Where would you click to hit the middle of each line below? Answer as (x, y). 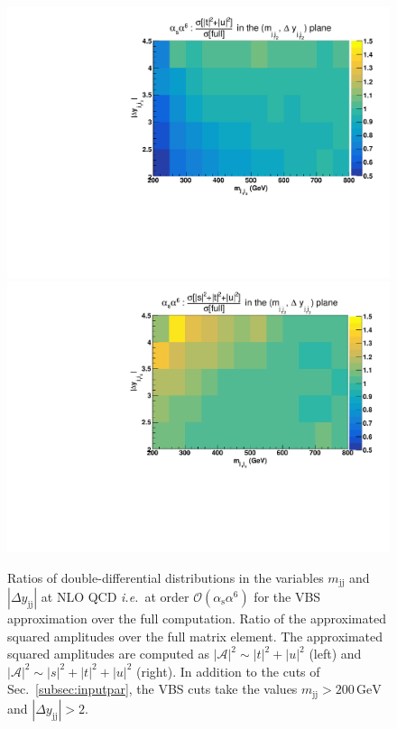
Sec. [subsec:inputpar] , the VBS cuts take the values (152, 689)
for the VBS (287, 596)
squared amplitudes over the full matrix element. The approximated (195, 636)
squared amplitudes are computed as (108, 654)
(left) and (335, 654)
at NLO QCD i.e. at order (115, 596)
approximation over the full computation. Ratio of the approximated (197, 618)
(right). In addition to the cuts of (228, 671)
